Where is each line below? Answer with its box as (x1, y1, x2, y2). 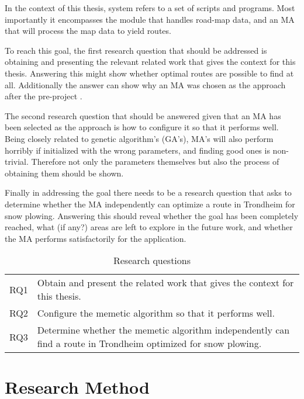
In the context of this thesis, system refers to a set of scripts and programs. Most (5, 2, 295, 13)
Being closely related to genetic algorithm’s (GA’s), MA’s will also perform (5, 132, 274, 144)
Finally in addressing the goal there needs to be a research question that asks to (5, 186, 292, 199)
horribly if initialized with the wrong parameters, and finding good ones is (5, 144, 270, 156)
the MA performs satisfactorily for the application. (5, 232, 186, 244)
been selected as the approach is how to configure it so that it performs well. (5, 121, 279, 133)
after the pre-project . (5, 90, 82, 102)
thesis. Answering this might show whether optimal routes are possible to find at (5, 67, 294, 79)
